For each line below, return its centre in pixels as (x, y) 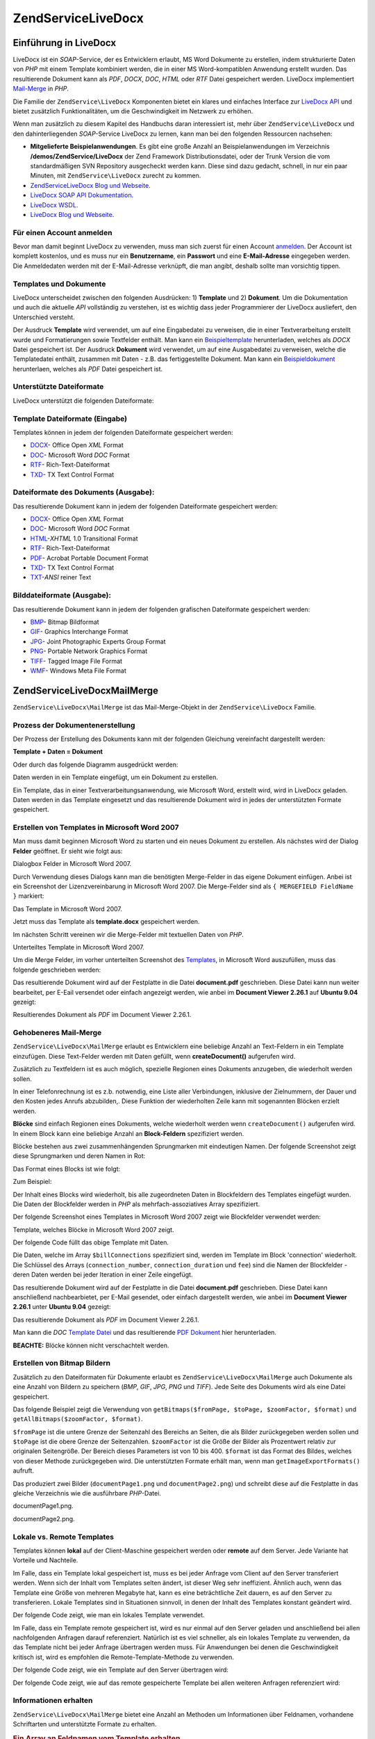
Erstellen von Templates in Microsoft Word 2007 (96, 828)
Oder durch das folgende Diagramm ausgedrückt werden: (95, 764)
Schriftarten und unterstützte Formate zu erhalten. (85, 1724)
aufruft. (24, 1470)
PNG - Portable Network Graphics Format (89, 651)
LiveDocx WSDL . (54, 205)
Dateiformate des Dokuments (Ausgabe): (84, 492)
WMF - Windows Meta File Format (78, 671)
